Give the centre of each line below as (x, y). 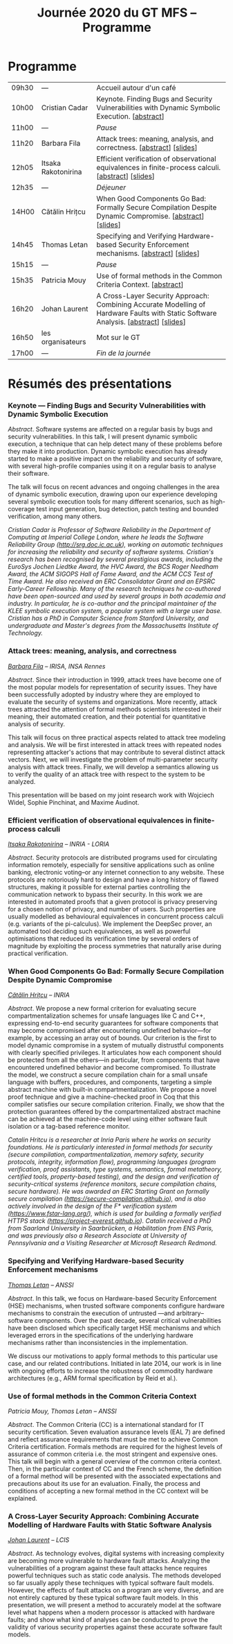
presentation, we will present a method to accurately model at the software (115, 1605)
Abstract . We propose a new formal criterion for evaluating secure (102, 1009)
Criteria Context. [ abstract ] (140, 284)
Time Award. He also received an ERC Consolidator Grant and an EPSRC (112, 581)
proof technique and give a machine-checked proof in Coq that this (104, 1097)
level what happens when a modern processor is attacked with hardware (111, 1612)
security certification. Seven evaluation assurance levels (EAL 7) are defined (116, 1432)
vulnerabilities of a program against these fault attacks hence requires (108, 1568)
